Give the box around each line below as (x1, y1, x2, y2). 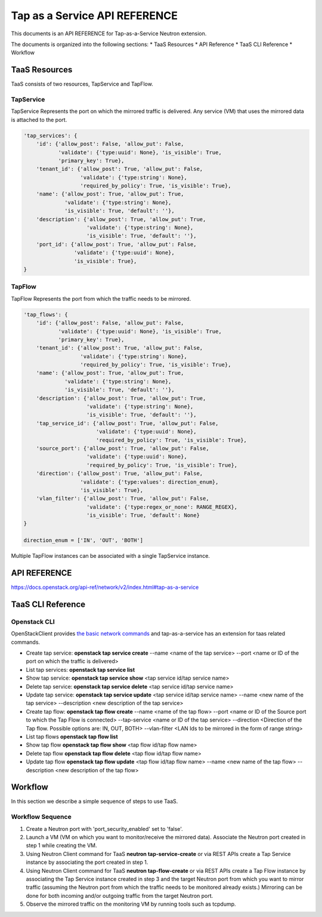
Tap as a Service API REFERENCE (11, 9, 178, 22)
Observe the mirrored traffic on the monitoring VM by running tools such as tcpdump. (26, 900, 236, 908)
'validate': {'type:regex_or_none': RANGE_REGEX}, (86, 503, 238, 511)
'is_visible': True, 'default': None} (86, 512, 200, 519)
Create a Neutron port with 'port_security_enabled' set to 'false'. (26, 825, 183, 832)
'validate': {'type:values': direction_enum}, (80, 478, 219, 485)
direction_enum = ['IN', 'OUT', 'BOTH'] (23, 537, 143, 544)
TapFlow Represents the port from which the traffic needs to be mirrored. (11, 295, 191, 302)
